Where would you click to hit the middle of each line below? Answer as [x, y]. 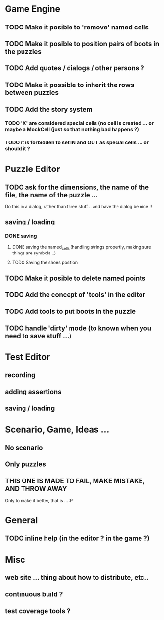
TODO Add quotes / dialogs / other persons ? [75, 68]
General [22, 521]
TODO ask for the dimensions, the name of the [77, 187]
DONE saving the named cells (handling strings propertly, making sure [82, 247]
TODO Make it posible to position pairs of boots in [82, 43]
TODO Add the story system [49, 109]
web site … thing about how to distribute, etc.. [77, 578]
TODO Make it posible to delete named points [75, 278]
